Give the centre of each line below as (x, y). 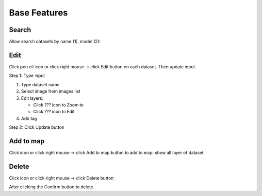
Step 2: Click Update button (37, 127)
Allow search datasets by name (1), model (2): (55, 42)
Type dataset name (41, 84)
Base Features (38, 13)
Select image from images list (51, 91)
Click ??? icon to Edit (54, 112)
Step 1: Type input (27, 75)
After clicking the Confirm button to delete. (52, 187)
